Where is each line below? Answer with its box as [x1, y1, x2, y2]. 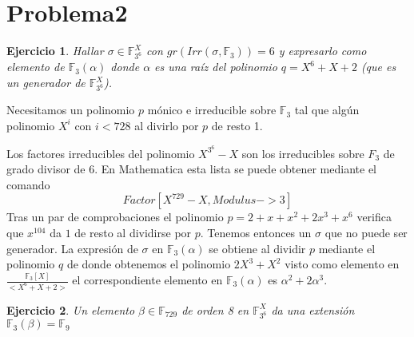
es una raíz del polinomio [154, 58, 277, 75]
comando [6, 176, 50, 192]
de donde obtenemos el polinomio [66, 256, 231, 272]
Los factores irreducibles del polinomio [6, 145, 195, 161]
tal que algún [294, 101, 360, 118]
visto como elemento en [285, 256, 400, 272]
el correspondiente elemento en [72, 272, 223, 288]
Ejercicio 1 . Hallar [6, 42, 104, 59]
